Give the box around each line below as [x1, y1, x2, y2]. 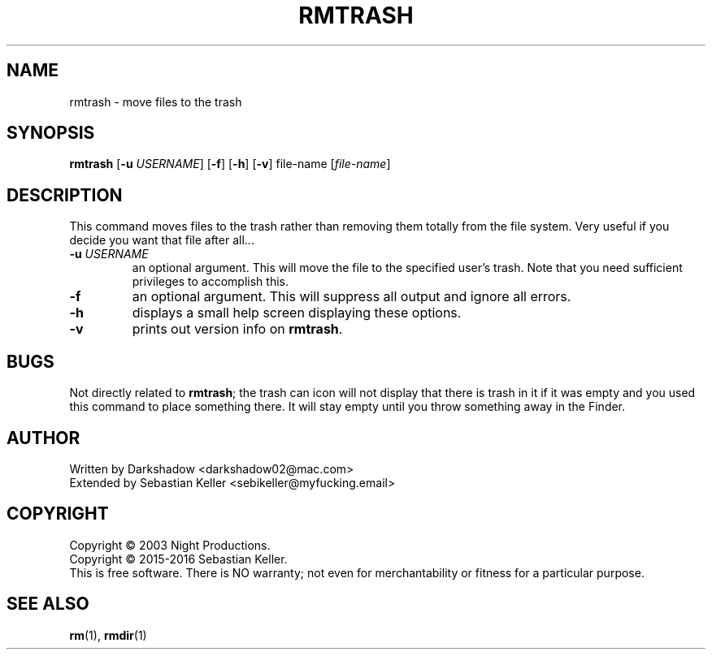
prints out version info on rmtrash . [132, 321, 343, 338]
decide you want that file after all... [69, 233, 254, 248]
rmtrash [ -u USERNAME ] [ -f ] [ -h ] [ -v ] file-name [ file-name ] [69, 157, 391, 171]
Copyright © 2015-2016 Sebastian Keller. [69, 551, 288, 566]
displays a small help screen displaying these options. [132, 304, 462, 322]
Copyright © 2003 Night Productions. [69, 537, 271, 552]
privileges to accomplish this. [132, 274, 289, 289]
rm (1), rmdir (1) [69, 628, 147, 642]
